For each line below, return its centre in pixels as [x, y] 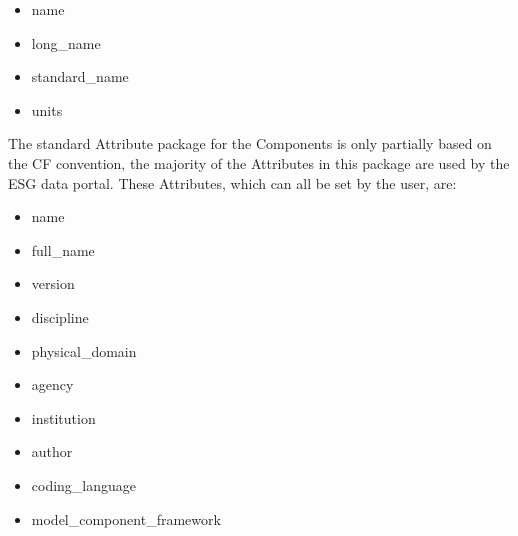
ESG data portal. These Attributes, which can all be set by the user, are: [232, 182]
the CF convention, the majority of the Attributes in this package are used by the [259, 162]
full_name [63, 249]
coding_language [84, 484]
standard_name [80, 76]
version [53, 283]
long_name [66, 42]
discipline [60, 316]
